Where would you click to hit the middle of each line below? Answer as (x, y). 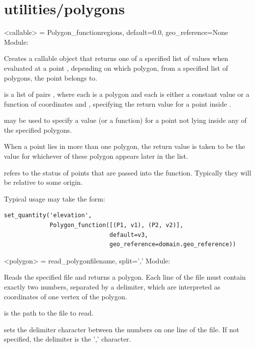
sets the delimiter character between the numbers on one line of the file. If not (122, 329)
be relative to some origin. (43, 182)
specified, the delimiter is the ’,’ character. (68, 339)
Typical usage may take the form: (55, 198)
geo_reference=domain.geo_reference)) (173, 245)
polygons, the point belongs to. (51, 77)
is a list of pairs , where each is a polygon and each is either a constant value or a (127, 94)
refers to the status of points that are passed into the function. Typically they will (128, 172)
